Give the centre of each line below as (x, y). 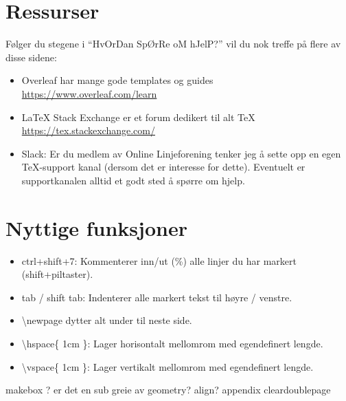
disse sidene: (31, 57)
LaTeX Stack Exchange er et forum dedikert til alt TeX (138, 117)
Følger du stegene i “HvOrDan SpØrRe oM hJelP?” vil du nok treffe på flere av (173, 44)
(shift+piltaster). (57, 274)
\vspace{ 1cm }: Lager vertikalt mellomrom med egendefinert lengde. (168, 366)
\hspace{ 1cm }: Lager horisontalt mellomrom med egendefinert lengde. (172, 343)
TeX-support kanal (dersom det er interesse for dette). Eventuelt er (163, 167)
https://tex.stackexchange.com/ (88, 130)
